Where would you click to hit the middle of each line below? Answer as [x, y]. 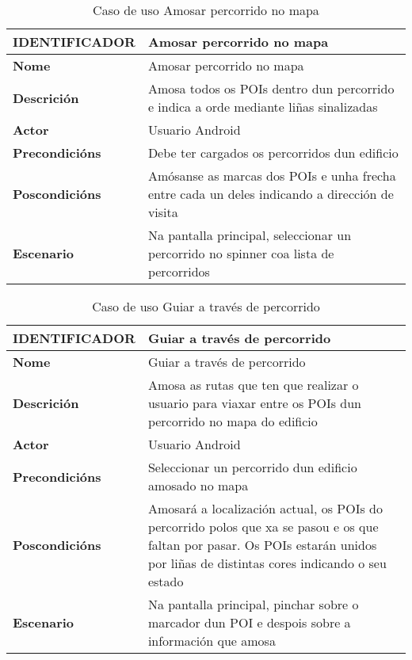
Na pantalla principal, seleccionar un [250, 235]
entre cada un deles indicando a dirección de [271, 194]
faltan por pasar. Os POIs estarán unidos [262, 545]
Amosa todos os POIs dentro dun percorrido [271, 88]
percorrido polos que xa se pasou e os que [263, 526]
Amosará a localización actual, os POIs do [265, 508]
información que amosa [212, 641]
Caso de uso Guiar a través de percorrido [206, 306]
